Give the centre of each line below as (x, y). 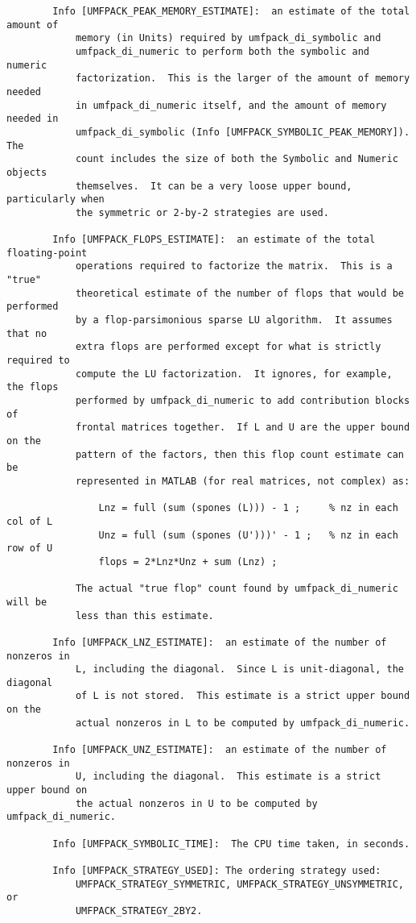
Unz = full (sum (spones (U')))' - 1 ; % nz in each (248, 535)
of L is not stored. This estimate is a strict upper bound (243, 696)
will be (27, 602)
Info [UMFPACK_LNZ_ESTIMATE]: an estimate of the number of (220, 642)
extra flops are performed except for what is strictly (228, 347)
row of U (30, 549)
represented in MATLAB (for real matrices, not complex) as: (243, 481)
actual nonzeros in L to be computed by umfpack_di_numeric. (243, 723)
